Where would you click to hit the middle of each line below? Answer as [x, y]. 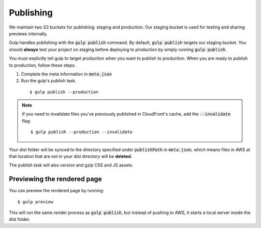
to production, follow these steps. [42, 65]
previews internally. [28, 33]
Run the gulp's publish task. [49, 81]
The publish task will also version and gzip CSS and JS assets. [71, 165]
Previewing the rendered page [55, 179]
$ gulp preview [36, 202]
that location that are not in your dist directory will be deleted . [71, 156]
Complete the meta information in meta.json [66, 74]
